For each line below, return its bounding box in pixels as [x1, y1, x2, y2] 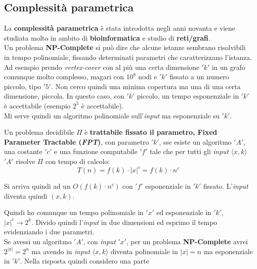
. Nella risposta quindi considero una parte [20, 256, 149, 266]
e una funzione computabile [54, 146, 137, 157]
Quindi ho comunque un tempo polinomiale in [4, 207, 144, 217]
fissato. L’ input [203, 181, 249, 191]
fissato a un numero [169, 71, 229, 82]
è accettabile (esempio [4, 100, 71, 110]
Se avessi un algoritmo [4, 236, 72, 246]
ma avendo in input [31, 246, 90, 256]
